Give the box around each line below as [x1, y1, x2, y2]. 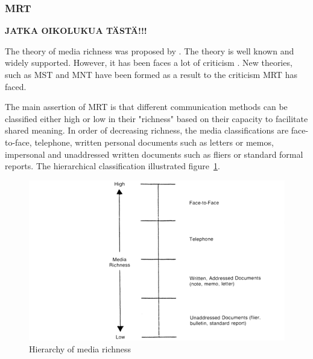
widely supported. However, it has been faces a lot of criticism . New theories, [5, 56, 292, 69]
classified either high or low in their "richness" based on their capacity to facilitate [5, 112, 308, 125]
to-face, [5, 135, 32, 148]
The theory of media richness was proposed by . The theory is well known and [5, 44, 294, 57]
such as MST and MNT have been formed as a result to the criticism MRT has [5, 68, 297, 80]
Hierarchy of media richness [29, 342, 131, 355]
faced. [5, 80, 27, 92]
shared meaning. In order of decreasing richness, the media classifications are [5, 124, 289, 137]
